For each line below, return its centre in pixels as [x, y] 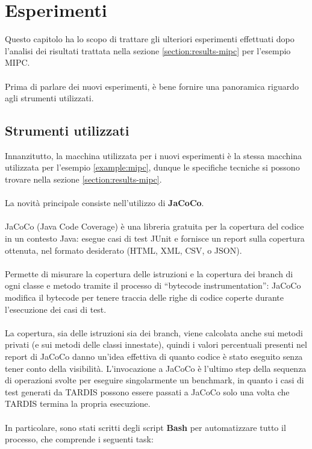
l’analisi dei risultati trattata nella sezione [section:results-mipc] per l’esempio [148, 50]
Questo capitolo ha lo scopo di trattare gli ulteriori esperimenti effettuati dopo [150, 39]
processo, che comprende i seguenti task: [79, 439]
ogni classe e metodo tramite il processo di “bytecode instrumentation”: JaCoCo [153, 285]
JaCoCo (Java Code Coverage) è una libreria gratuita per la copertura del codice [154, 226]
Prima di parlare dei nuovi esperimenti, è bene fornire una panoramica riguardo [152, 86]
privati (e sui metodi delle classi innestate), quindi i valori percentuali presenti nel [156, 344]
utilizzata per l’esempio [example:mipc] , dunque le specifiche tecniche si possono [152, 167]
